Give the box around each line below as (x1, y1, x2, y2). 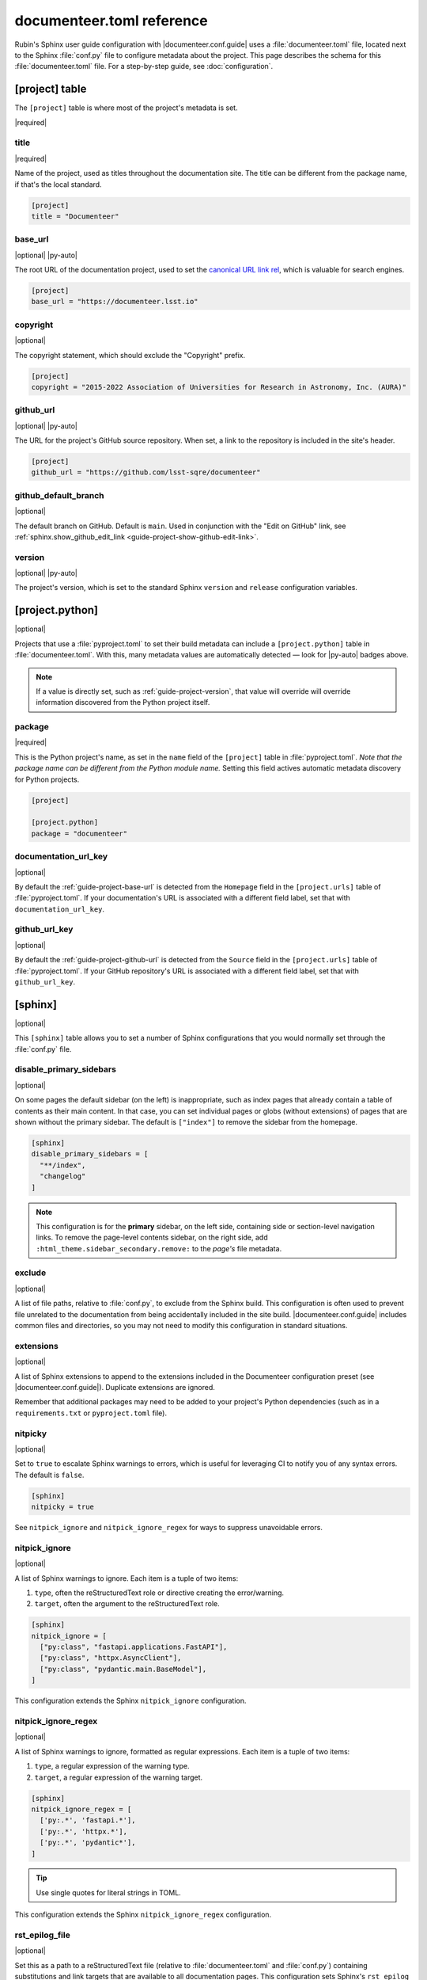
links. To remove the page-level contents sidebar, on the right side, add (36, 1232, 268, 1243)
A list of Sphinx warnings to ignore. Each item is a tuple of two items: (14, 1573, 239, 1583)
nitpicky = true (31, 1502, 95, 1512)
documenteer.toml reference (14, 12, 209, 29)
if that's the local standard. (14, 179, 102, 189)
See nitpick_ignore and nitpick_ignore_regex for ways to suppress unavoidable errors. (14, 1523, 323, 1533)
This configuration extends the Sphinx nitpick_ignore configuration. (14, 1696, 247, 1706)
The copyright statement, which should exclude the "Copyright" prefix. (14, 350, 245, 360)
